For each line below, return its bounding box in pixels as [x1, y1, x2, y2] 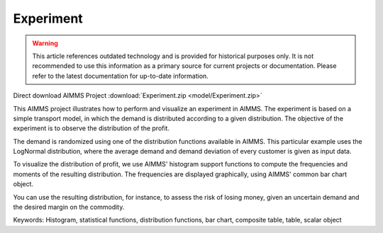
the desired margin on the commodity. [13, 203, 125, 212]
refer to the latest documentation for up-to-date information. [32, 72, 209, 80]
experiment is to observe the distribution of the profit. [13, 124, 170, 132]
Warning [32, 39, 58, 47]
